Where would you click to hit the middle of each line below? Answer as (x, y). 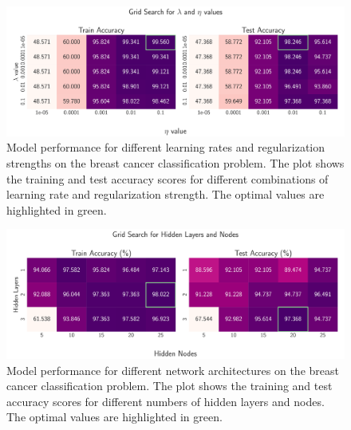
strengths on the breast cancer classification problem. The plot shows (175, 162)
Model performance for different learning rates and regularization (166, 147)
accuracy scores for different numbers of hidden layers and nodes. (166, 401)
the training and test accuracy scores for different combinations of (168, 178)
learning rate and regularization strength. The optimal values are (166, 194)
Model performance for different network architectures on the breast (173, 370)
